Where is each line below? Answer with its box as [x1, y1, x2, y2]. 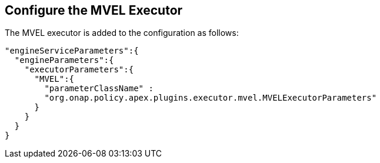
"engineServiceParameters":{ [5, 46, 139, 56]
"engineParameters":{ [14, 55, 114, 65]
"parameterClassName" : [44, 84, 154, 94]
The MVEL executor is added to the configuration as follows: [5, 28, 239, 38]
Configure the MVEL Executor [5, 3, 183, 18]
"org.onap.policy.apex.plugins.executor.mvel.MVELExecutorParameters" [44, 93, 377, 103]
